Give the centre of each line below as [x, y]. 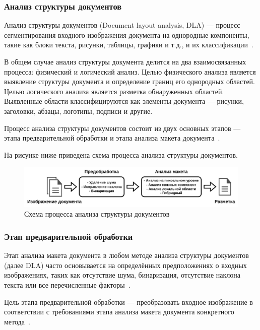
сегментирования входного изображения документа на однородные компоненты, [127, 35]
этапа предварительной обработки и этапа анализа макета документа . [112, 138]
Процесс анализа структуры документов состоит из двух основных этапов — [122, 128]
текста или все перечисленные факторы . [67, 285]
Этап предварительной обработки [69, 236]
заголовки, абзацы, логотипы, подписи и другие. [78, 111]
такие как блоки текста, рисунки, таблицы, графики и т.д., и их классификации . [129, 45]
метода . [17, 321]
